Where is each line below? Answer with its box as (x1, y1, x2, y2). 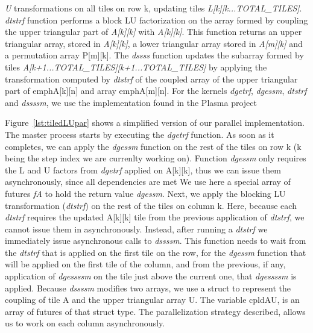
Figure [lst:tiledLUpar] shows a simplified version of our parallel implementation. (5, 116, 305, 129)
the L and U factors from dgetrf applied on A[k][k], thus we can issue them (5, 163, 281, 176)
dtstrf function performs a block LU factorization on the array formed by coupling (5, 13, 308, 26)
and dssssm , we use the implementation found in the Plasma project (5, 96, 257, 108)
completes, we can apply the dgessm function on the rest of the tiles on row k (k (5, 140, 302, 152)
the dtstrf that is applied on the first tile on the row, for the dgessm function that (5, 246, 306, 258)
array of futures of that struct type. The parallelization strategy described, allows (5, 305, 306, 317)
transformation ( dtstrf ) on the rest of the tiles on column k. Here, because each (5, 199, 297, 211)
